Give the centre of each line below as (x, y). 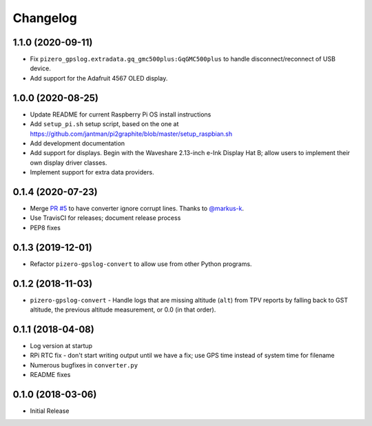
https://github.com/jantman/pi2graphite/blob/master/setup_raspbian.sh (131, 134)
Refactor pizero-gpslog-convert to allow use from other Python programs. (141, 264)
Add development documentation (77, 143)
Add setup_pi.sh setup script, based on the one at (104, 124)
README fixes (50, 375)
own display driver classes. (69, 163)
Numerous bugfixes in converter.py (84, 365)
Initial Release (50, 411)
